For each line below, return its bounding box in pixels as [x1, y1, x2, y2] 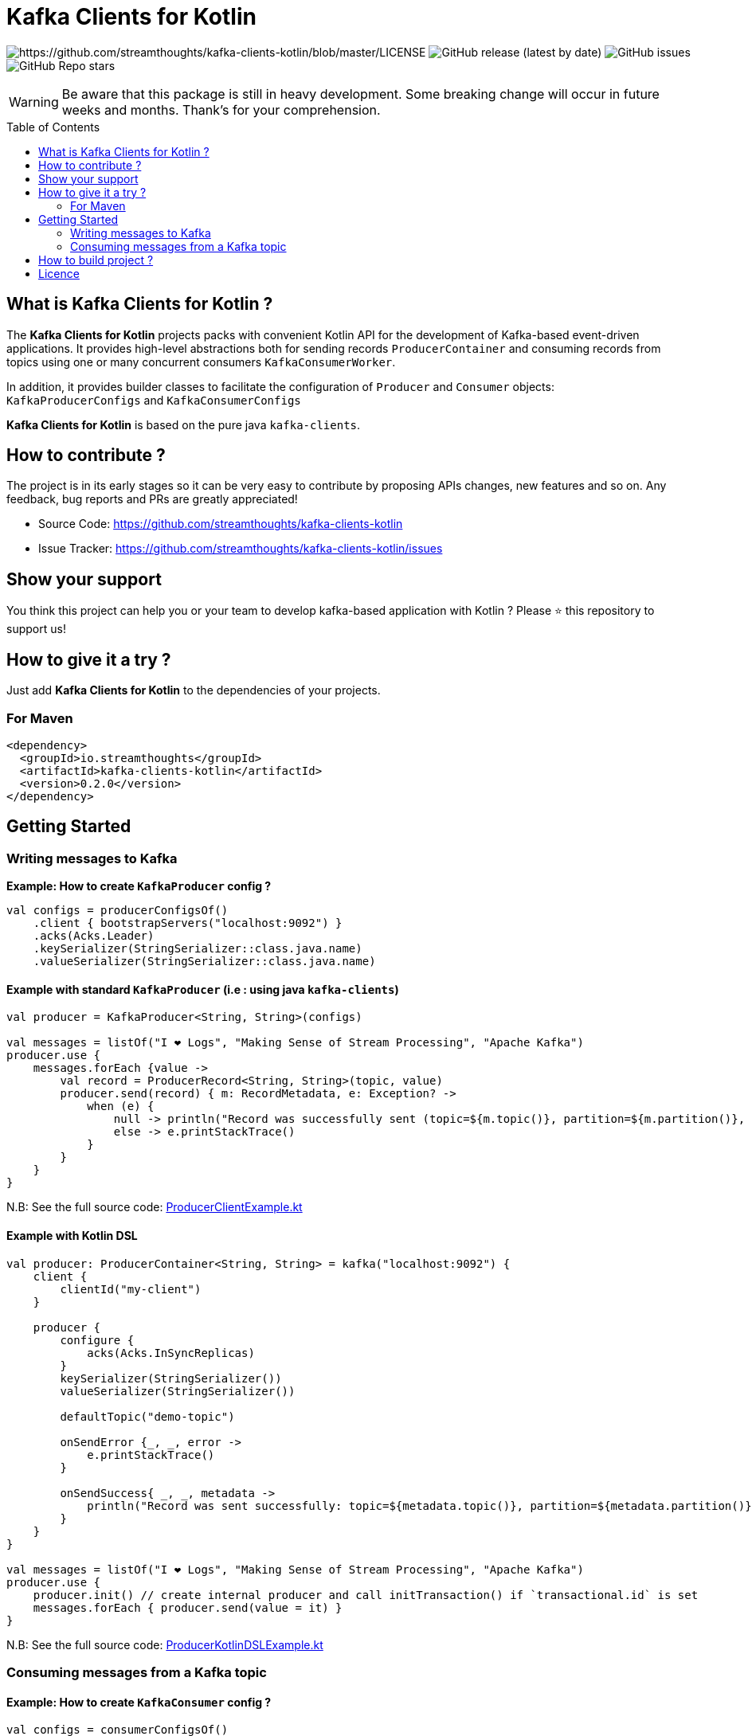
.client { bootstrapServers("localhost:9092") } [33, 917, 343, 930]
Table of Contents [6, 119, 100, 134]
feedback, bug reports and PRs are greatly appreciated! [6, 492, 298, 506]
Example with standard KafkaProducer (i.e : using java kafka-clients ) [6, 982, 399, 996]
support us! [6, 622, 66, 636]
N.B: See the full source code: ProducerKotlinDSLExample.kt [6, 1637, 323, 1652]
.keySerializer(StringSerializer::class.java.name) [33, 942, 362, 956]
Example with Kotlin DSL [6, 1228, 138, 1242]
